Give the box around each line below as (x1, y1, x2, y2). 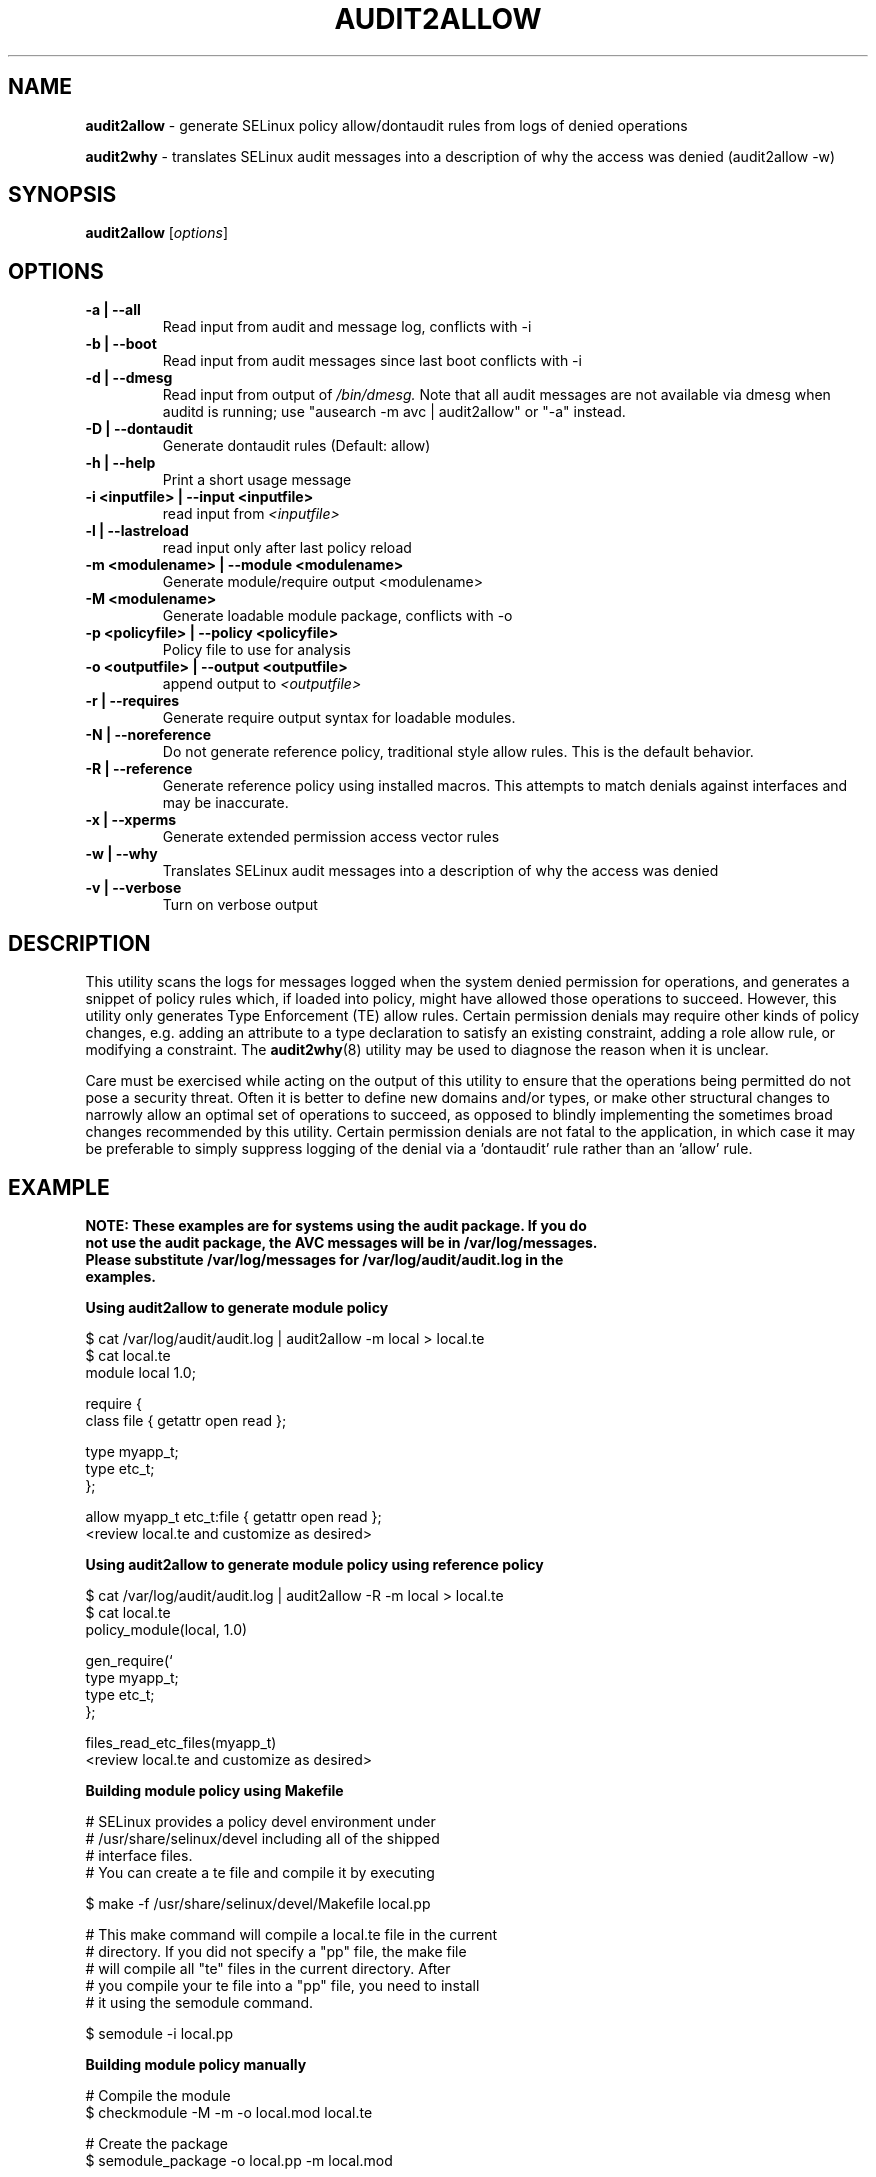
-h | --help (85, 454, 156, 472)
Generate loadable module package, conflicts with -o (162, 607, 513, 625)
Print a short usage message (162, 471, 352, 489)
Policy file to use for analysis (162, 641, 351, 659)
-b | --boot (85, 335, 157, 353)
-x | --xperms (85, 811, 177, 829)
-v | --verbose (85, 879, 182, 897)
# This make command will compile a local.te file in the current (85, 1925, 498, 1943)
